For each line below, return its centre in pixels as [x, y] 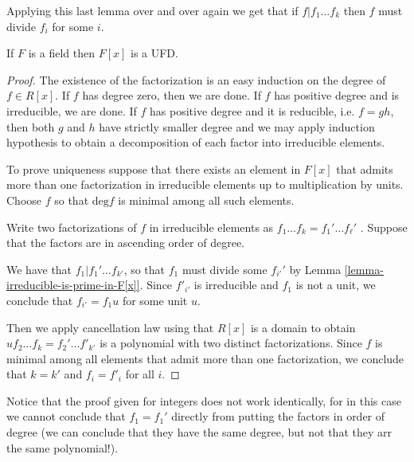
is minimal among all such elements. [206, 200]
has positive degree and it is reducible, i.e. [252, 110]
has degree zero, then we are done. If [172, 95]
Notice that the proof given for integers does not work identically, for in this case [204, 400]
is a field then [61, 53]
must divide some [225, 269]
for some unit [155, 300]
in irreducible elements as [211, 227]
